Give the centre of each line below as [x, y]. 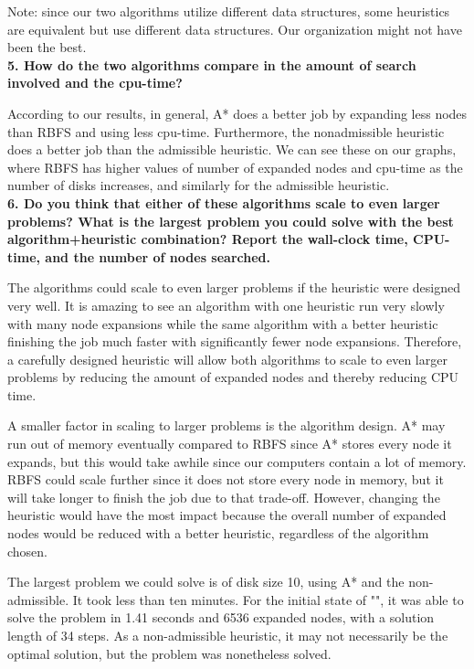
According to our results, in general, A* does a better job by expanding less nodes [237, 113]
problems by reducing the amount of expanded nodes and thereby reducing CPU [233, 377]
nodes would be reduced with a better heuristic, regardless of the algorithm [218, 533]
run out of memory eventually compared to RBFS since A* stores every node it [230, 444]
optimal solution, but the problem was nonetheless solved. [169, 653]
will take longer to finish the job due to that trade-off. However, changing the [224, 497]
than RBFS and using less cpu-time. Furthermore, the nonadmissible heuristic [226, 131]
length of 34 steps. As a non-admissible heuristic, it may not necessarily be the [228, 635]
